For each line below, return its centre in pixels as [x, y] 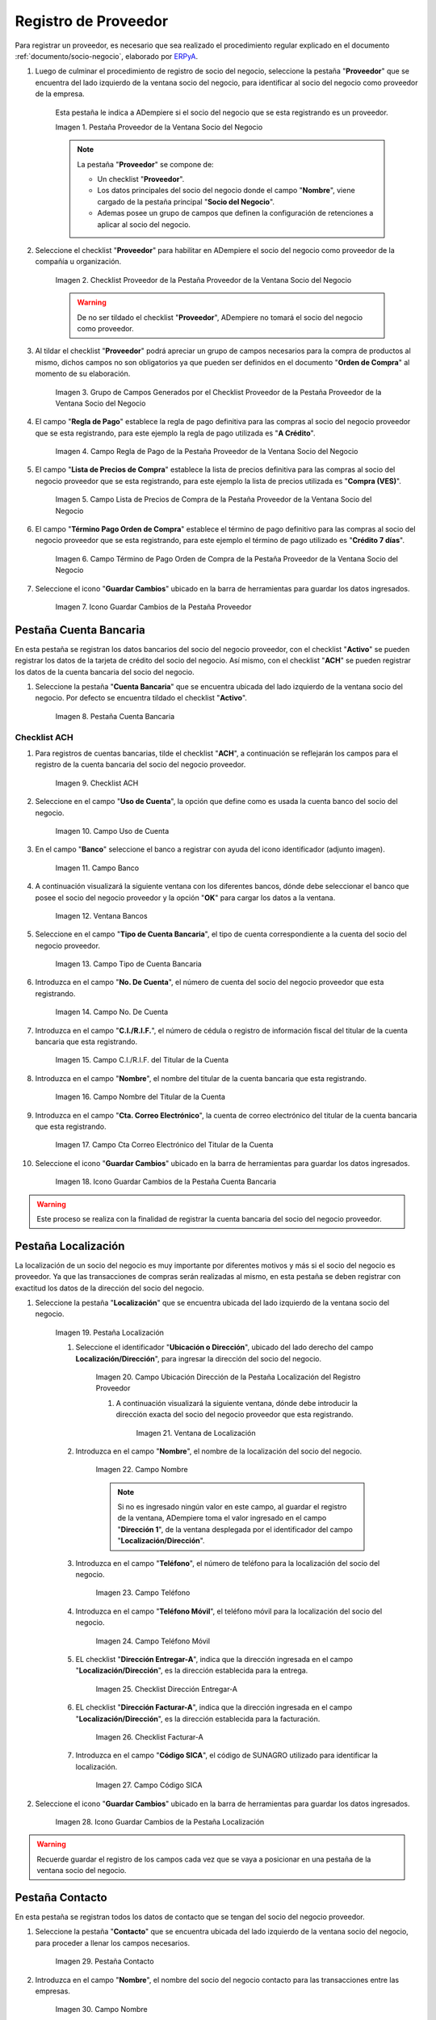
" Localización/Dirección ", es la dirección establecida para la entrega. [192, 1671]
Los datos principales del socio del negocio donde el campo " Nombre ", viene [226, 191]
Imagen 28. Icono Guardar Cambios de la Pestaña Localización [160, 1821]
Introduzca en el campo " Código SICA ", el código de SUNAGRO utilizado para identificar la [227, 1755]
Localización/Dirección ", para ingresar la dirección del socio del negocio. [199, 1358]
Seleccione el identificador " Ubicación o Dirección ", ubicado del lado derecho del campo [224, 1347]
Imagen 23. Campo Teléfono [143, 1593]
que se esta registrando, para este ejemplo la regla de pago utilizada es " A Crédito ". [175, 433]
